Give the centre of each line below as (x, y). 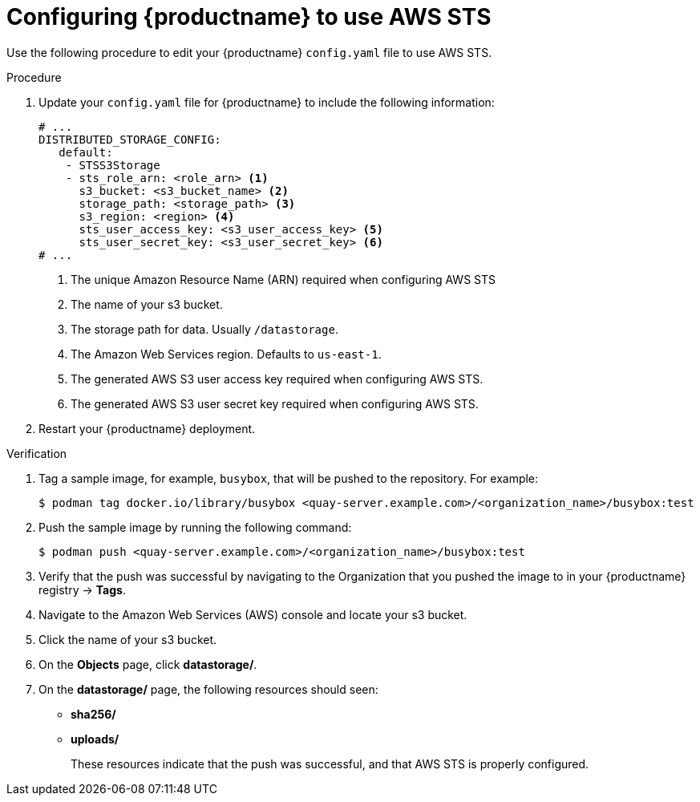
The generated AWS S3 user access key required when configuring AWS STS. (277, 379)
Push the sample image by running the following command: (195, 527)
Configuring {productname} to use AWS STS (249, 17)
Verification (37, 453)
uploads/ (95, 739)
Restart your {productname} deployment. (147, 428)
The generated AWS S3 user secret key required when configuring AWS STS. (275, 403)
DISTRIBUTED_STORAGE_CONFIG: (130, 139)
